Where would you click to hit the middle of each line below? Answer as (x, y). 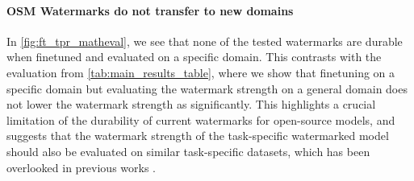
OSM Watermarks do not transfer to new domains (150, 10)
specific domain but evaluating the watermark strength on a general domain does (207, 88)
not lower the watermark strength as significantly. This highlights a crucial (191, 104)
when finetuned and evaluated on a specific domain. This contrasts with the (194, 57)
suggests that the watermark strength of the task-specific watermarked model (198, 136)
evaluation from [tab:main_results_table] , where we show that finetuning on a (201, 72)
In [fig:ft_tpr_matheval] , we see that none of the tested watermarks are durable (205, 41)
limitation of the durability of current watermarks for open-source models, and (201, 119)
